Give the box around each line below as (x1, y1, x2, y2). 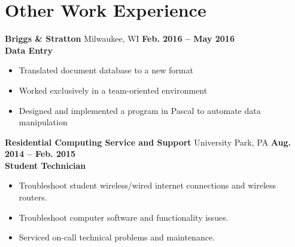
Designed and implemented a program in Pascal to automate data (19, 104, 261, 116)
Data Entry (5, 44, 53, 56)
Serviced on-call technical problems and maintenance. (19, 231, 215, 243)
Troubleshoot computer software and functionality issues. (19, 211, 229, 223)
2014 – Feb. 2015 (5, 147, 76, 160)
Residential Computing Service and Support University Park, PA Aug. (5, 135, 291, 148)
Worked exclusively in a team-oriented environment (19, 84, 208, 96)
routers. (19, 191, 47, 203)
